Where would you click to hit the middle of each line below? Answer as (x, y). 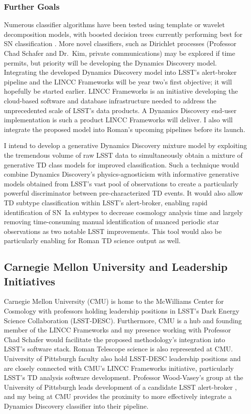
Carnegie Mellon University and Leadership (116, 267)
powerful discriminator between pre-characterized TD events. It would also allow (124, 193)
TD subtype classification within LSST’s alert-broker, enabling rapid (106, 202)
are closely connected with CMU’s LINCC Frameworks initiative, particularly (119, 368)
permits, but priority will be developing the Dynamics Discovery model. (110, 62)
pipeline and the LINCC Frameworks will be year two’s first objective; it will (118, 81)
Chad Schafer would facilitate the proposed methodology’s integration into (115, 339)
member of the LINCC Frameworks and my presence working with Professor (118, 330)
